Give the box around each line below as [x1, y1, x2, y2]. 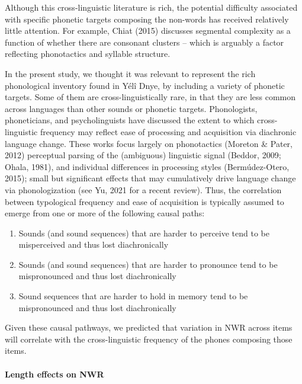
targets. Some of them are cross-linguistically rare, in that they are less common [5, 91, 296, 103]
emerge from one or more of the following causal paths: [5, 207, 205, 219]
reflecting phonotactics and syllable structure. [5, 47, 171, 60]
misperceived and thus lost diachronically [18, 238, 169, 251]
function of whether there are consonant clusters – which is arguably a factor [5, 36, 284, 48]
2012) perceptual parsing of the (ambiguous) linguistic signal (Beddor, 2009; [5, 149, 281, 161]
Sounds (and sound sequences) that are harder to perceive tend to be [18, 226, 269, 239]
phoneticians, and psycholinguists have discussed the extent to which [5, 114, 255, 126]
